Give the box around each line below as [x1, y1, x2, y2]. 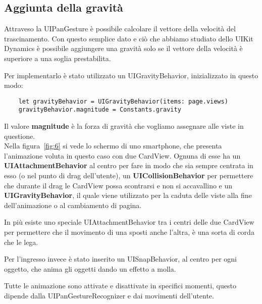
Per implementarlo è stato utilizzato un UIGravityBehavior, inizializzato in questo [4, 70, 258, 80]
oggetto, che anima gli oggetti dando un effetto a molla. [4, 263, 176, 274]
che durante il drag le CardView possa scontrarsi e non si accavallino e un [4, 180, 233, 190]
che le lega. [4, 236, 38, 247]
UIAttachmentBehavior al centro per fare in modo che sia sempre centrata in [4, 160, 253, 171]
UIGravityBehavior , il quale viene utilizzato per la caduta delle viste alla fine [4, 190, 252, 200]
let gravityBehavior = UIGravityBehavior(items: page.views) [18, 97, 228, 105]
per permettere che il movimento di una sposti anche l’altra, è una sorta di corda [4, 227, 254, 237]
